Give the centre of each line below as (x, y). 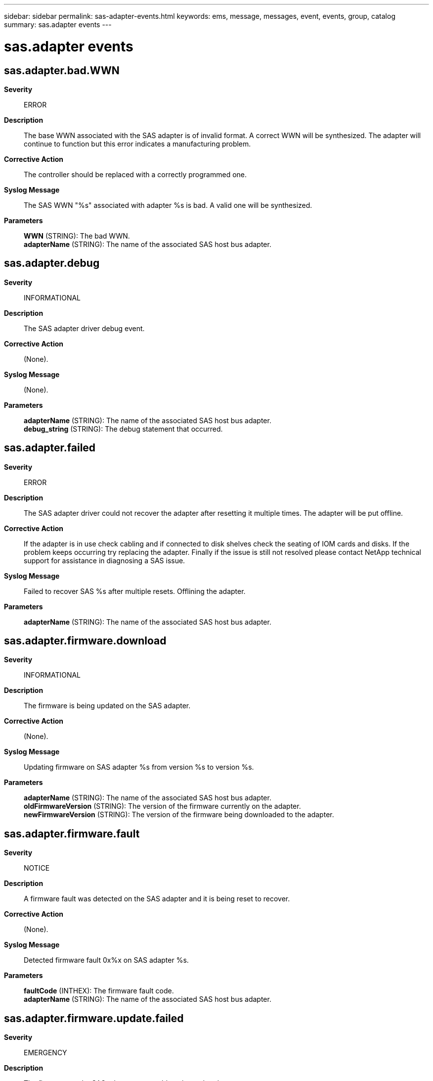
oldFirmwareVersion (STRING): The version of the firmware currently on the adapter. (162, 806)
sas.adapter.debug (52, 263)
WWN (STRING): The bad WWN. (77, 236)
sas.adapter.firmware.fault (72, 834)
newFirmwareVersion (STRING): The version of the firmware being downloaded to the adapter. (179, 815)
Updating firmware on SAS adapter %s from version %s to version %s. (139, 767)
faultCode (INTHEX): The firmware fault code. (99, 991)
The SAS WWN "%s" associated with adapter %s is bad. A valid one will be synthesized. (168, 205)
